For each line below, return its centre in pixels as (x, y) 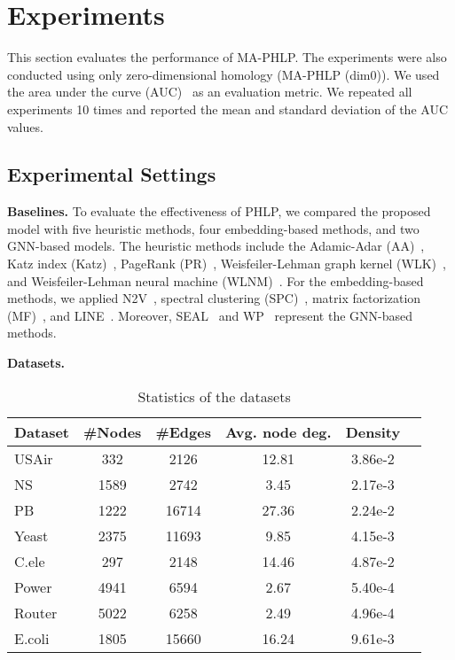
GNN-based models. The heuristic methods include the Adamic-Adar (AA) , (216, 246)
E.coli (32, 638)
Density (373, 431)
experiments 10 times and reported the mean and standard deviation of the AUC (227, 109)
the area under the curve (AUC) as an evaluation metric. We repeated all (210, 92)
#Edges (183, 431)
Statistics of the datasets (214, 396)
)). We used (408, 74)
